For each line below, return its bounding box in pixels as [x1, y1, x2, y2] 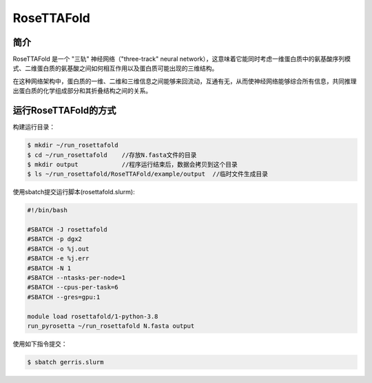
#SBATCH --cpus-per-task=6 [27, 283, 118, 291]
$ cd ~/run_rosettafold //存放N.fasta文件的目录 [27, 151, 197, 158]
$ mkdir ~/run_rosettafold [27, 141, 118, 149]
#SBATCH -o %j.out [27, 245, 90, 253]
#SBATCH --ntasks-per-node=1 [27, 274, 126, 282]
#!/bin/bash [27, 207, 68, 214]
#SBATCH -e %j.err [27, 255, 90, 262]
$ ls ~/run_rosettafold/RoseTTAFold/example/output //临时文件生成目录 [27, 170, 269, 178]
